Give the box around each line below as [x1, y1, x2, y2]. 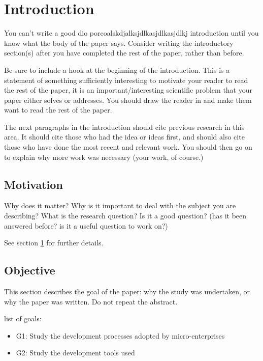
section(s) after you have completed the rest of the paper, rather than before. [4, 47, 244, 58]
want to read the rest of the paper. [4, 104, 112, 115]
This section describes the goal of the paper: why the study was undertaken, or [4, 286, 250, 297]
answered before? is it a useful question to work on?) [4, 220, 168, 231]
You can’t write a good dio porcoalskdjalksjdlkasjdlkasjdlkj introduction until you [4, 27, 259, 38]
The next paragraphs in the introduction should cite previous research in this [4, 121, 245, 132]
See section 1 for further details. [4, 237, 104, 248]
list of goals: [4, 313, 42, 324]
